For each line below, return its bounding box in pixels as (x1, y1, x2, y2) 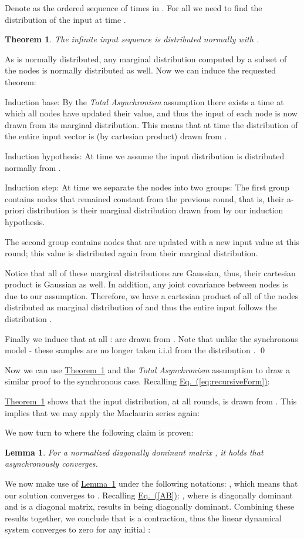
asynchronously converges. (5, 457, 98, 470)
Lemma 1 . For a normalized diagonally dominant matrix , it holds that (5, 446, 264, 458)
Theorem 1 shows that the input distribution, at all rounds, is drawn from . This (5, 395, 297, 407)
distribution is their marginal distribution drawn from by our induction (27, 204, 283, 216)
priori (5, 204, 25, 216)
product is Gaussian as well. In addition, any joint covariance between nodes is (5, 278, 288, 290)
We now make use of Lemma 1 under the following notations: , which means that (5, 477, 298, 489)
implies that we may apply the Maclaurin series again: (5, 406, 200, 419)
